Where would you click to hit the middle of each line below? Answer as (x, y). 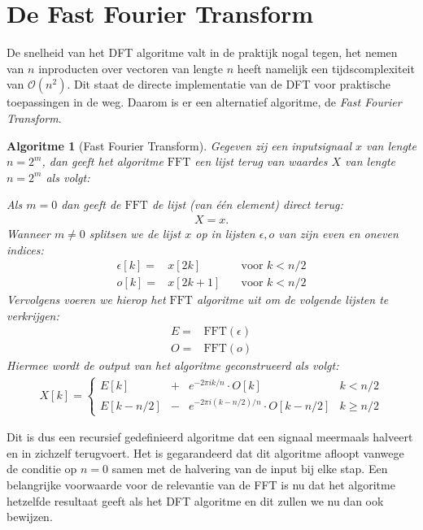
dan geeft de (91, 204)
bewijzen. (30, 517)
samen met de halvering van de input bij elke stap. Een (250, 469)
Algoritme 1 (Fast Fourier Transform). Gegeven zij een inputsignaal (179, 145)
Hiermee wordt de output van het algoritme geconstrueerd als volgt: (173, 365)
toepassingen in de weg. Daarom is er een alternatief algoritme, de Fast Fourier (204, 102)
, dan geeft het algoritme (102, 161)
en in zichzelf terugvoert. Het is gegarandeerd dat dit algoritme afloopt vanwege (205, 452)
